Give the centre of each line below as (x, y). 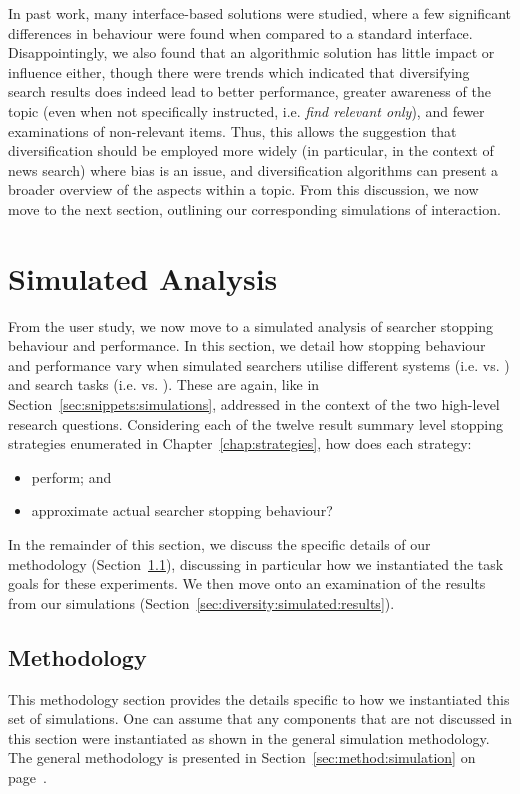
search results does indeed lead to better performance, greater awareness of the (249, 91)
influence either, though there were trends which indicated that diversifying (239, 71)
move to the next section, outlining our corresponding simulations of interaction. (254, 208)
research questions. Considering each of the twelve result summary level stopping (255, 423)
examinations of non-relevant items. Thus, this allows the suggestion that (232, 130)
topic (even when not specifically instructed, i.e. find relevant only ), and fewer (246, 110)
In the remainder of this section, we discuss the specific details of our (219, 544)
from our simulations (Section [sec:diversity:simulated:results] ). (201, 602)
